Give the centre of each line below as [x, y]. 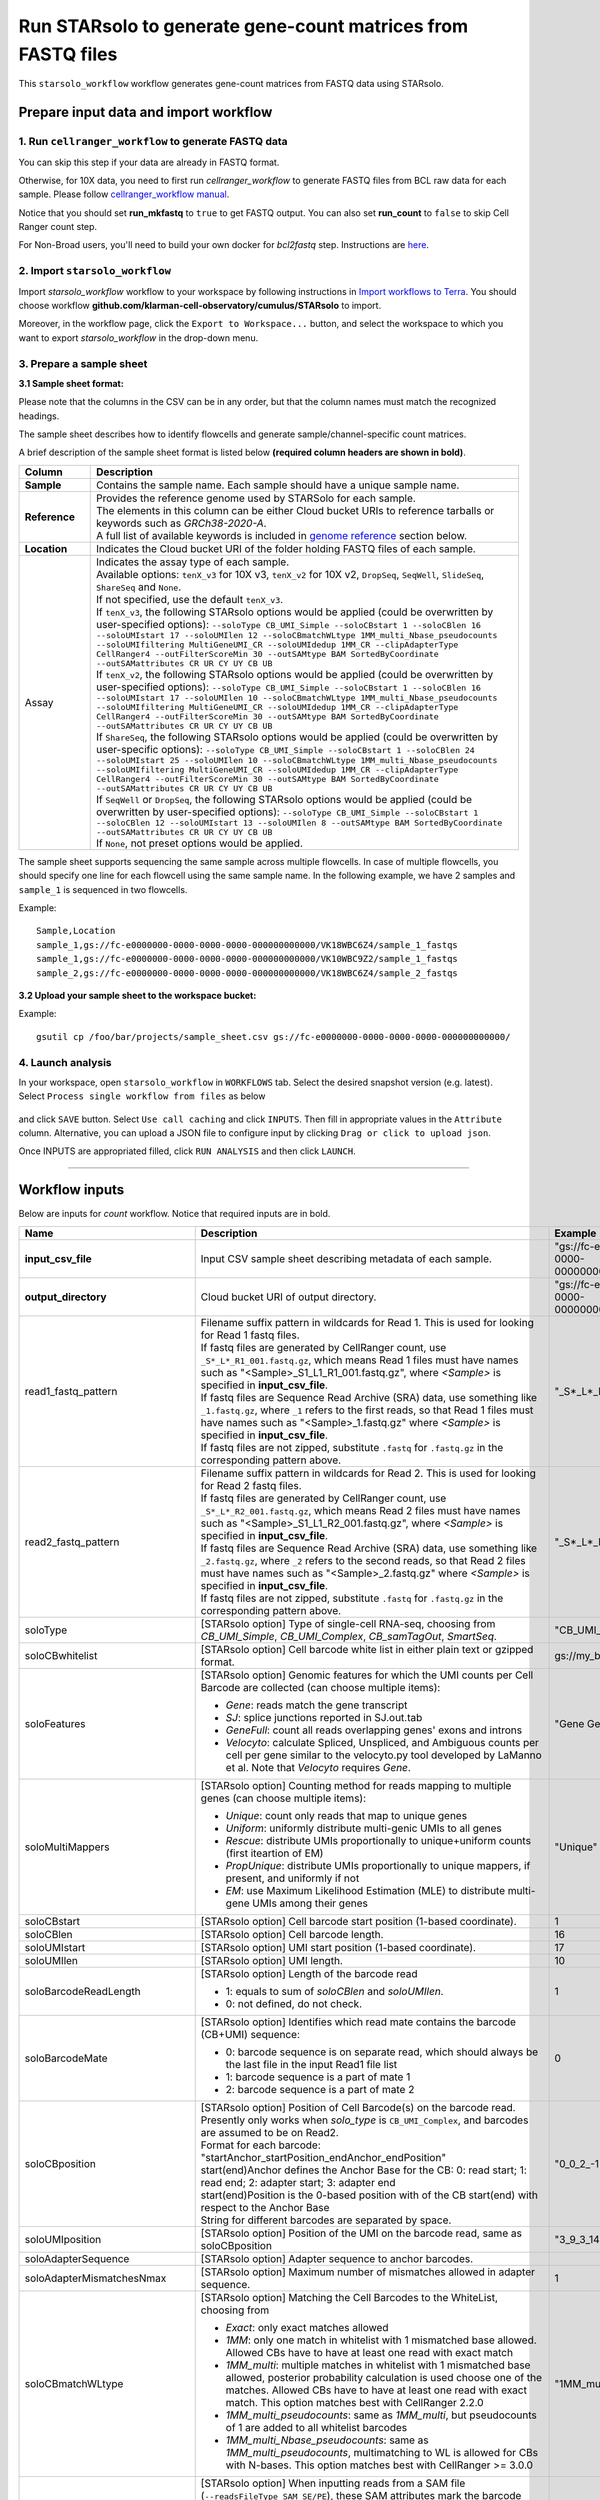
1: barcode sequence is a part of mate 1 [318, 2077]
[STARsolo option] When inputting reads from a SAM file [333, 2483]
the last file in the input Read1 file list [311, 2064]
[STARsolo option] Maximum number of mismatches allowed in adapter [367, 2272]
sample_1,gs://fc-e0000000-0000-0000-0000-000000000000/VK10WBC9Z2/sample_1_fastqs [247, 959]
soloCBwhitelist [61, 1655]
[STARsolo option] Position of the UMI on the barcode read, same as [361, 2233]
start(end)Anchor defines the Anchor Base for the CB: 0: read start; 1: [363, 2170]
